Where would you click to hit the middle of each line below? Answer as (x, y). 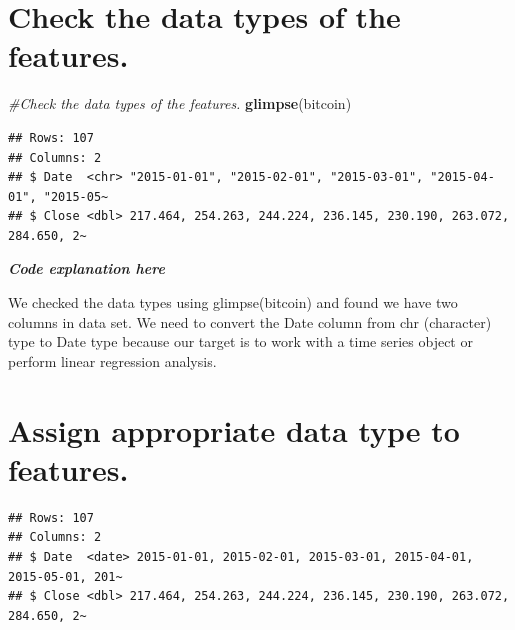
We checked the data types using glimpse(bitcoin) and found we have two (233, 302)
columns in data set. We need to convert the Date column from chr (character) (250, 321)
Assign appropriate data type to (234, 429)
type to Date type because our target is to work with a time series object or (240, 341)
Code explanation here (86, 268)
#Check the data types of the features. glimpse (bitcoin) (180, 103)
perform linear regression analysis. (112, 360)
